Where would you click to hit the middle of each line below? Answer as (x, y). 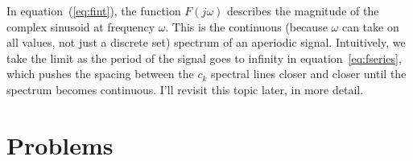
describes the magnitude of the (303, 10)
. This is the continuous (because (246, 26)
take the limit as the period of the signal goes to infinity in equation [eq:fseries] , (204, 58)
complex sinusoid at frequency (81, 26)
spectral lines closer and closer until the (309, 74)
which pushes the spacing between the (100, 74)
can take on (370, 26)
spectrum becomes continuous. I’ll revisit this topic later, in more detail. (185, 89)
